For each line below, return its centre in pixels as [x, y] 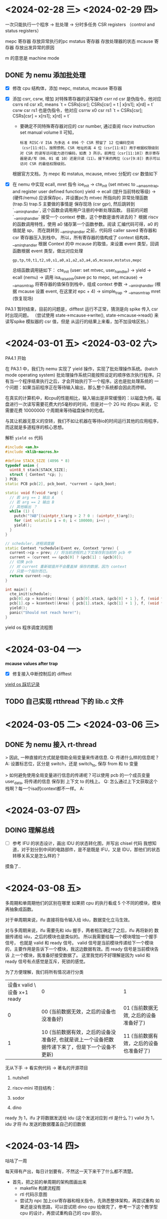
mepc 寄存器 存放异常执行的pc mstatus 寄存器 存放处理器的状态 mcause [79, 41]
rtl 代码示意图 [33, 1194]
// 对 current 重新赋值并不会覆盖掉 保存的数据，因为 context [68, 567]
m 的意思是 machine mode [32, 58]
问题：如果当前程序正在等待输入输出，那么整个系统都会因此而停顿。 [79, 387]
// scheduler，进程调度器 [30, 543]
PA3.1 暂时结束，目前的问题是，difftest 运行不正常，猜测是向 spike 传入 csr [82, 309]
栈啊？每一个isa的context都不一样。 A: [45, 788]
